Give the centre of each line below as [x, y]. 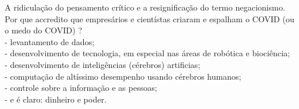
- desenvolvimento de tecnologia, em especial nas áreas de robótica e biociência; [147, 53]
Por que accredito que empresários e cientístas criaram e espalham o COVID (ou [150, 18]
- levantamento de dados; [50, 41]
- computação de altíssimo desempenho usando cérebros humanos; [123, 76]
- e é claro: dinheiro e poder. [56, 99]
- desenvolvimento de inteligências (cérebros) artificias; [103, 64]
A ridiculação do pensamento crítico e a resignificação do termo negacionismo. [145, 7]
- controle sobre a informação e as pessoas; [81, 88]
